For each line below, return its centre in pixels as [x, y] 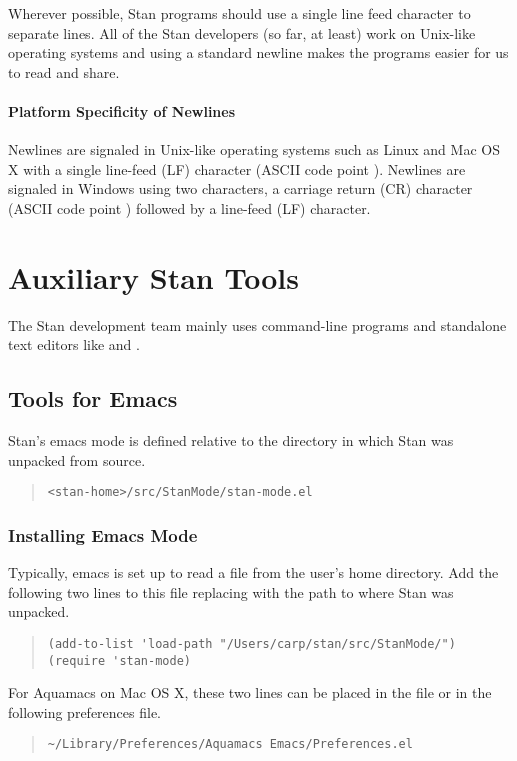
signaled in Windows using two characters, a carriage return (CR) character [240, 188]
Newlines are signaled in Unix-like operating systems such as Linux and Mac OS [254, 149]
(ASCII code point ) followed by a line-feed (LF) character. [189, 207]
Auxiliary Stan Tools [153, 276]
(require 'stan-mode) [119, 660]
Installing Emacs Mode [103, 534]
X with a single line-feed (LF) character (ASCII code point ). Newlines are [237, 168]
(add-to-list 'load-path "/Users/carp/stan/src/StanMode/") [251, 643]
